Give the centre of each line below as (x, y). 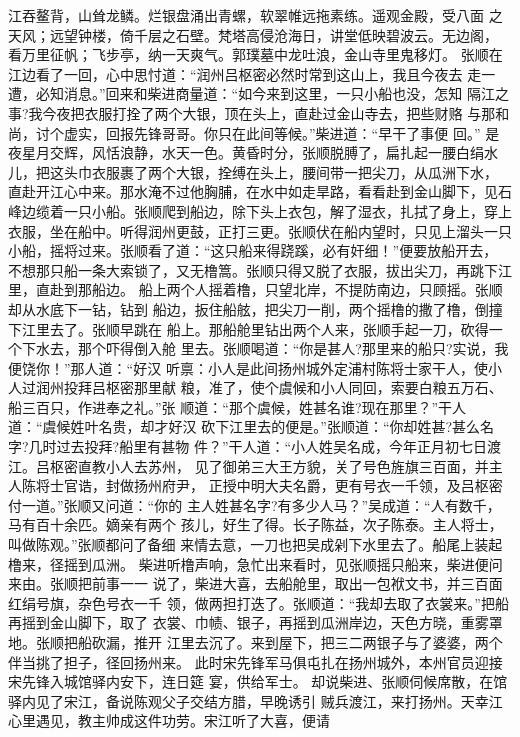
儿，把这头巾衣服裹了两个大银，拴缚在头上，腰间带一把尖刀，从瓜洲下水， (253, 171)
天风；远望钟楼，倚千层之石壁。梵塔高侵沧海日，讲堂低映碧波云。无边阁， (253, 34)
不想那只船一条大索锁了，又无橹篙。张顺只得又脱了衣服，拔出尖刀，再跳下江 (260, 269)
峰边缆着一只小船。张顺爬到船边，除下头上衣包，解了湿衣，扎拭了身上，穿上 (260, 210)
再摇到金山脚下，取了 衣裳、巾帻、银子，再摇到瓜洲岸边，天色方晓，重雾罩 (255, 622)
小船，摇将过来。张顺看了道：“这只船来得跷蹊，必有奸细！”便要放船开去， (253, 250)
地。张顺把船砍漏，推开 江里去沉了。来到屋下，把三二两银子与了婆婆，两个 (255, 642)
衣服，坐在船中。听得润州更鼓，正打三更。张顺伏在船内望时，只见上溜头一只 (260, 230)
